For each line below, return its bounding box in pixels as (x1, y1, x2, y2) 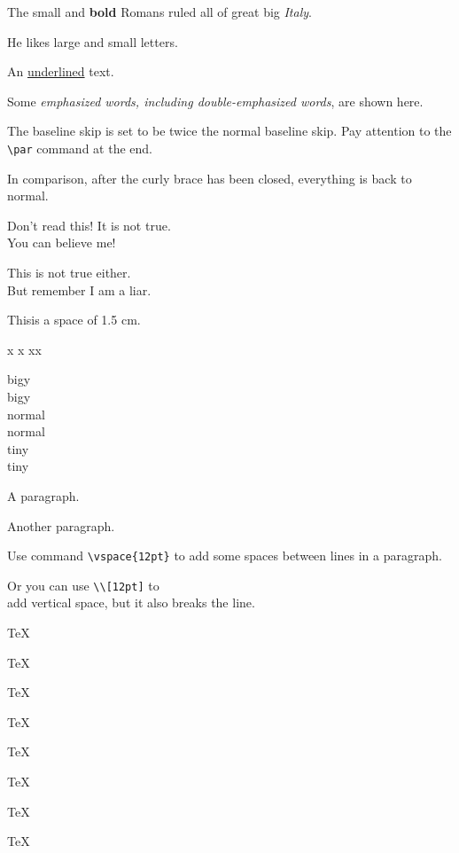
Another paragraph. (7, 516, 115, 535)
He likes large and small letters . (7, 32, 178, 51)
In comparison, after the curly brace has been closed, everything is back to (7, 168, 412, 187)
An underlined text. (7, 62, 114, 81)
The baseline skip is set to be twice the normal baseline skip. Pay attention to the (7, 121, 452, 140)
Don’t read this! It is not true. (7, 215, 171, 234)
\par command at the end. (7, 138, 152, 157)
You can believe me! (7, 233, 116, 252)
